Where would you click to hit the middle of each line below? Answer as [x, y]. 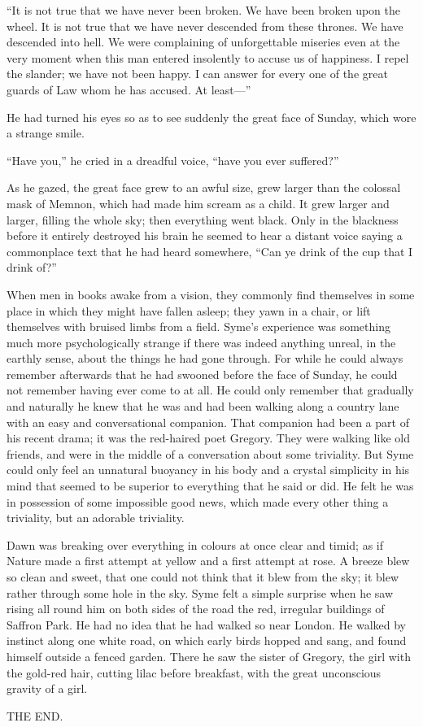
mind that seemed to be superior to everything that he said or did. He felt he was [210, 486]
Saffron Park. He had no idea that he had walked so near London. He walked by [206, 624]
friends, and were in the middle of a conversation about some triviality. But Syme [210, 453]
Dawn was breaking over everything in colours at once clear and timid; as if [195, 544]
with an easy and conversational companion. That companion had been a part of [208, 422]
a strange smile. [46, 133]
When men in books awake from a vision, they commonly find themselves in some [211, 294]
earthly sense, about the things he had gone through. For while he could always [205, 358]
